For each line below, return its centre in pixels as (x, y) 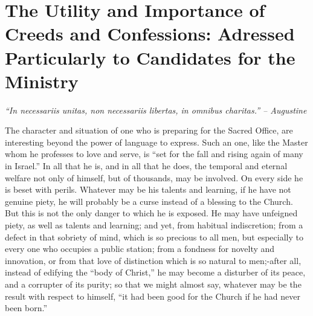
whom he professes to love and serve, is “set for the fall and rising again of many (154, 154)
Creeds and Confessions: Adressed (150, 34)
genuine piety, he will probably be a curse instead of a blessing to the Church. (149, 201)
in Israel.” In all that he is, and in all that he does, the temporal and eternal (146, 166)
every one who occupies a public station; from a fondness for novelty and (140, 249)
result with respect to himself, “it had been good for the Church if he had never (153, 296)
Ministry (42, 81)
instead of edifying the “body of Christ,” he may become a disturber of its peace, (155, 272)
